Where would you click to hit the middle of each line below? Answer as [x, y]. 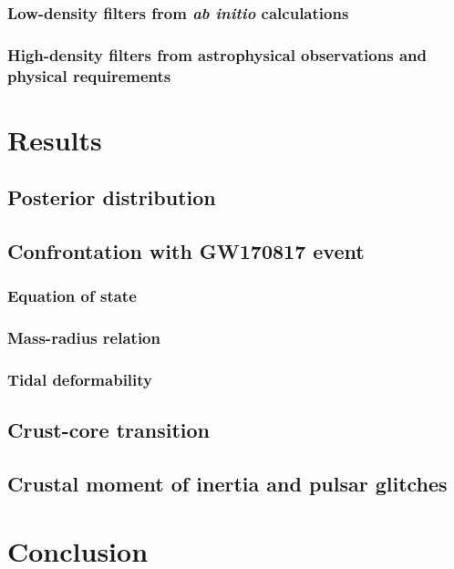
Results [55, 139]
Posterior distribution [112, 197]
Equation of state [72, 296]
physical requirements [89, 75]
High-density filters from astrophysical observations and [217, 54]
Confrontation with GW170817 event [186, 251]
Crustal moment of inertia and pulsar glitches [227, 484]
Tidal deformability [80, 380]
